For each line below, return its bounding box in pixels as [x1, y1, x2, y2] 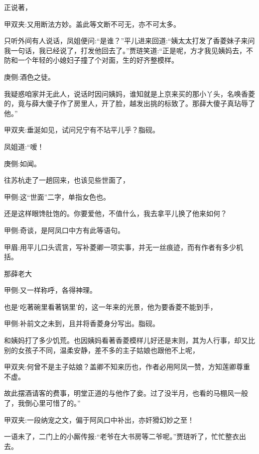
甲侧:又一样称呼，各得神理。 [4, 285, 97, 295]
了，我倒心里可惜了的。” [4, 398, 81, 408]
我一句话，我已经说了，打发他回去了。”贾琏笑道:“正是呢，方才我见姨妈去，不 [4, 45, 254, 55]
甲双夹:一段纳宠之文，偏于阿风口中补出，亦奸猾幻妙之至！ [4, 414, 194, 425]
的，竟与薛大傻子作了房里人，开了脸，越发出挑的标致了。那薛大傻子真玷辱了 [4, 98, 255, 109]
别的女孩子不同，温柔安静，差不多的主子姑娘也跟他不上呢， [4, 344, 199, 355]
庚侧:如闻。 [4, 158, 41, 168]
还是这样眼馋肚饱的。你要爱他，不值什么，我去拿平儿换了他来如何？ [4, 208, 227, 219]
